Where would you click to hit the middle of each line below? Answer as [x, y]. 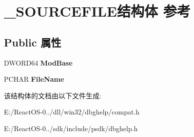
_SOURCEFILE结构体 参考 [97, 11]
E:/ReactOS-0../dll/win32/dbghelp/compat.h [72, 112]
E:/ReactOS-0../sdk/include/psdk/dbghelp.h [71, 128]
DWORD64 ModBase [38, 62]
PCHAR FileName [34, 79]
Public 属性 [33, 42]
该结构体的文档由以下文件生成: [53, 95]
